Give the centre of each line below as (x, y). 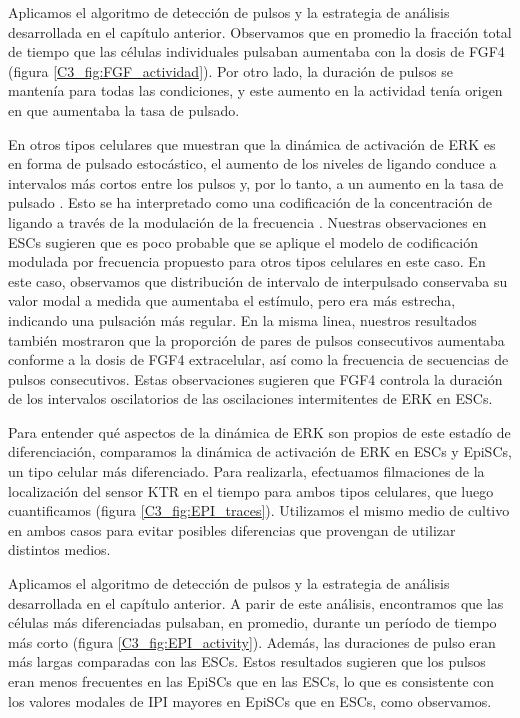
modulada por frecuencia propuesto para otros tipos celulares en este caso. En (247, 261)
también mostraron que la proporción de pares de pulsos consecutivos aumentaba (256, 339)
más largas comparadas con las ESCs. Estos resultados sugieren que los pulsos (247, 661)
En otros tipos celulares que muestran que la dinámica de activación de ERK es (252, 143)
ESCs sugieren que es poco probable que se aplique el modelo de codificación (243, 241)
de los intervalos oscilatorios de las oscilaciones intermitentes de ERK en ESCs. (250, 398)
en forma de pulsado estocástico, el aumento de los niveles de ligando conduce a (252, 163)
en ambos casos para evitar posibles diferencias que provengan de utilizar (232, 529)
